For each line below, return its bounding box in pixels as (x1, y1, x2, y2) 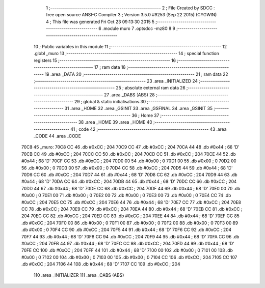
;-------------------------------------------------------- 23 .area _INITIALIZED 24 (33, 78, 198, 84)
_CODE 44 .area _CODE (33, 133, 81, 139)
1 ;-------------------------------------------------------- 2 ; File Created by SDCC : (46, 5, 215, 11)
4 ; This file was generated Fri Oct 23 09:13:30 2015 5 (46, 19, 155, 25)
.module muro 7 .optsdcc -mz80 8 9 (102, 26, 176, 31)
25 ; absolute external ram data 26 (115, 85, 186, 91)
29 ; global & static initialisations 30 (74, 99, 146, 105)
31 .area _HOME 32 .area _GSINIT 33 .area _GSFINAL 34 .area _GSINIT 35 (64, 106, 213, 112)
